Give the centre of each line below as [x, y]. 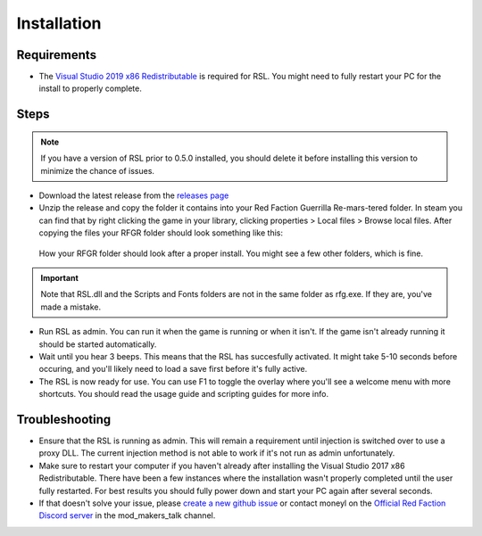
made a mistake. [71, 307]
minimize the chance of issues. [98, 170]
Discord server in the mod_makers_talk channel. [127, 515]
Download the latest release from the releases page [134, 195]
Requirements [57, 55]
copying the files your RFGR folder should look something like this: [161, 233]
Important [60, 277]
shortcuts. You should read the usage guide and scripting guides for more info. [184, 394]
